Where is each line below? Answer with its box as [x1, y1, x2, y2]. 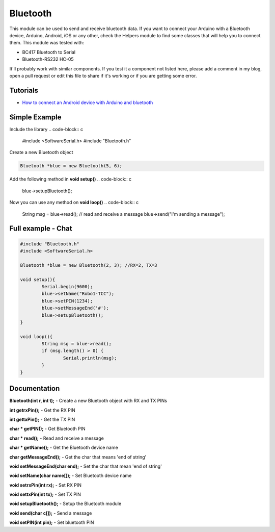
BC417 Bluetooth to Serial [22, 49, 76, 55]
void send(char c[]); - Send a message [9, 510, 92, 516]
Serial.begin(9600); [41, 284, 93, 289]
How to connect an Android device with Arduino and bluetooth [22, 99, 153, 106]
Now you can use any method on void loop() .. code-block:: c [9, 199, 139, 206]
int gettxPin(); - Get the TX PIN [9, 416, 75, 422]
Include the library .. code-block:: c [9, 126, 84, 132]
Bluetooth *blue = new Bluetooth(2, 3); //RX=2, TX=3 [20, 262, 157, 268]
